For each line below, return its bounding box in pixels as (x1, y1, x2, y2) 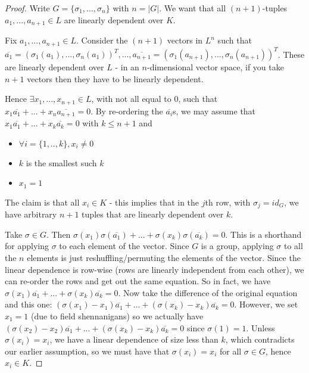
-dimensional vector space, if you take (146, 61, 284, 73)
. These (277, 48, 305, 60)
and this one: (5, 298, 52, 310)
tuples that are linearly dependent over (82, 208, 224, 220)
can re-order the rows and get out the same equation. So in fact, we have (5, 275, 271, 287)
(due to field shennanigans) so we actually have (31, 309, 204, 322)
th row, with (205, 195, 251, 208)
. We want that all (159, 2, 226, 14)
